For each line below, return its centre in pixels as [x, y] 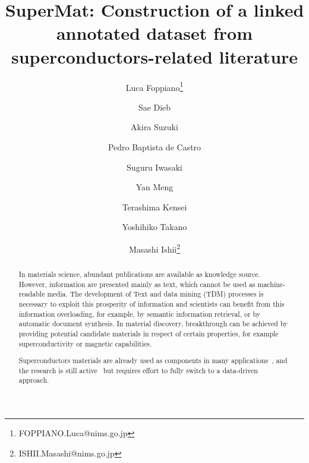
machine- [272, 284]
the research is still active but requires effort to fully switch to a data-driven [138, 370]
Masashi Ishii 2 [154, 248]
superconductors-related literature [154, 56]
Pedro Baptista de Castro [154, 147]
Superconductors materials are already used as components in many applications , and [153, 360]
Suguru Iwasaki [154, 167]
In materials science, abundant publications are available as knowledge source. [139, 274]
